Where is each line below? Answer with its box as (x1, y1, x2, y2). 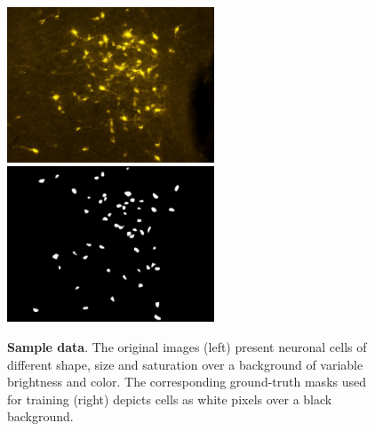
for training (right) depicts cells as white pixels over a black (7, 389, 332, 408)
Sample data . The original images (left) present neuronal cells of (7, 337, 367, 355)
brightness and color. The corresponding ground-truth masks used (7, 372, 367, 391)
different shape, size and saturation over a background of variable (7, 355, 363, 373)
